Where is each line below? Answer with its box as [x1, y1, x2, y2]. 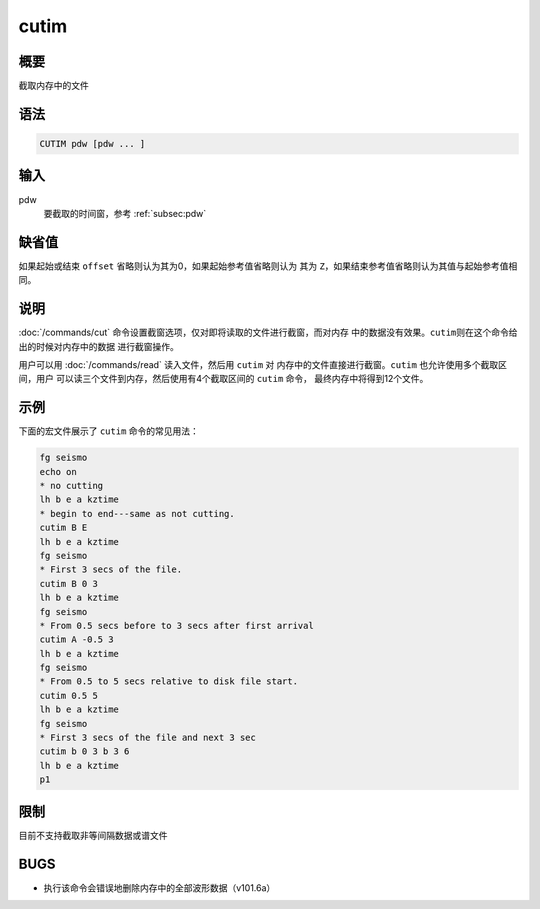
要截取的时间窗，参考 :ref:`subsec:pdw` [43, 207, 207, 219]
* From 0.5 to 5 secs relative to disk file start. [39, 676, 299, 687]
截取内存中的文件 [18, 80, 89, 92]
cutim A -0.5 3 [39, 634, 114, 645]
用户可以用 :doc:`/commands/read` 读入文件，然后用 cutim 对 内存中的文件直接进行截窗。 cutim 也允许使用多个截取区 [18, 358, 507, 370]
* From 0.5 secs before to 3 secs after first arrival [39, 620, 314, 631]
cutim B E [39, 522, 88, 534]
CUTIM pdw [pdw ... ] [39, 138, 146, 150]
